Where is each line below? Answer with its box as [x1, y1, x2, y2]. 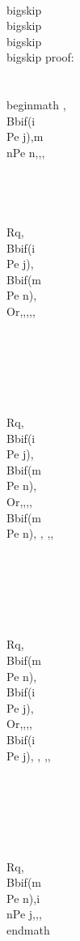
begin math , [6, 96, 66, 113]
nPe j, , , [6, 905, 42, 922]
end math [6, 922, 50, 939]
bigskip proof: [6, 49, 74, 66]
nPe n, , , [6, 143, 45, 160]
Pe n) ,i [6, 889, 40, 906]
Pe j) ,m [6, 128, 44, 145]
